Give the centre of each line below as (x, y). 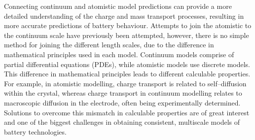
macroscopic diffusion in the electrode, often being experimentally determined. (122, 102)
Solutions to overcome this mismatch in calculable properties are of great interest (127, 112)
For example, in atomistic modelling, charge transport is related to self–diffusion (125, 83)
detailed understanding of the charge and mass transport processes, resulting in (124, 16)
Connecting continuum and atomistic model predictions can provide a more (118, 6)
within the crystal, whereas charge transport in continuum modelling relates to (123, 93)
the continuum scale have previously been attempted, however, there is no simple (127, 35)
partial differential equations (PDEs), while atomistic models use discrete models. (127, 64)
